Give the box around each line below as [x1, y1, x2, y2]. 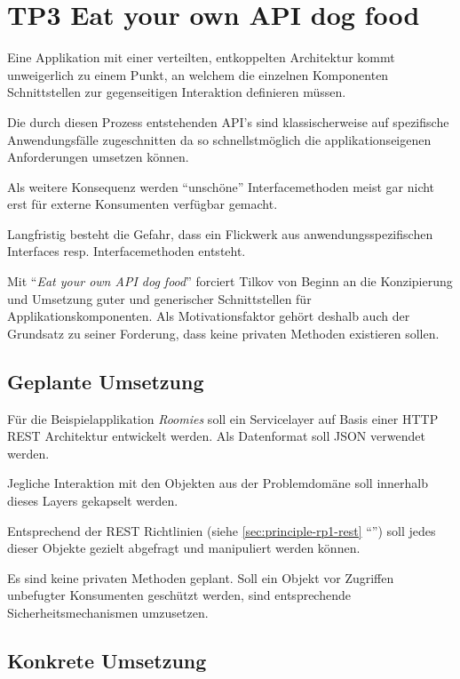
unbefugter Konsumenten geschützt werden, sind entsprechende [7, 586, 351, 604]
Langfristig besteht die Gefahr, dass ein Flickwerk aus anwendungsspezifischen [7, 224, 433, 243]
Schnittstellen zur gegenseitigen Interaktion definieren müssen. [7, 83, 346, 101]
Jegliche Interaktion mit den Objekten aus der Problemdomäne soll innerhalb [7, 474, 429, 492]
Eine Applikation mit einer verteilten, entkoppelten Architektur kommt [7, 48, 395, 67]
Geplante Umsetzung [7, 367, 204, 395]
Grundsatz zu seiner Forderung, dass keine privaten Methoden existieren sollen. [7, 324, 440, 342]
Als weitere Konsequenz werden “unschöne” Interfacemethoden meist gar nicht [7, 177, 435, 196]
